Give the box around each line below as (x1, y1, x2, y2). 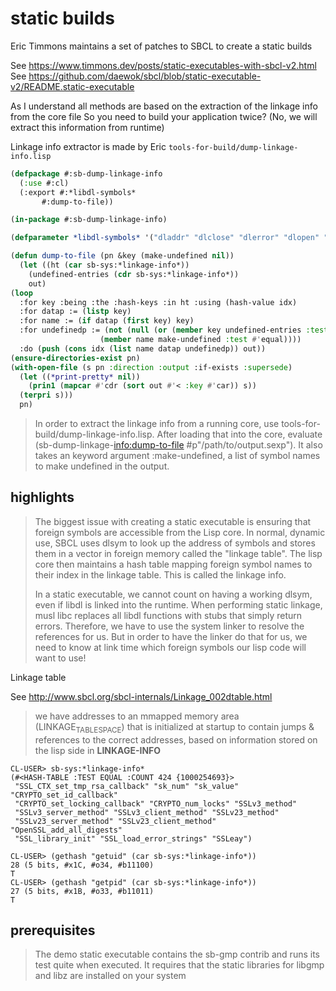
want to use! (34, 652, 87, 664)
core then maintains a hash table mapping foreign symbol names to (34, 558, 313, 570)
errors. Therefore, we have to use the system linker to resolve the (34, 620, 305, 632)
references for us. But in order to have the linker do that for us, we (34, 630, 308, 642)
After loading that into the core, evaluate (156, 428, 323, 441)
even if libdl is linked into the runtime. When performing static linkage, (34, 598, 323, 611)
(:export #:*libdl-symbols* (19, 187, 137, 197)
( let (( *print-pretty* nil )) (19, 372, 141, 382)
